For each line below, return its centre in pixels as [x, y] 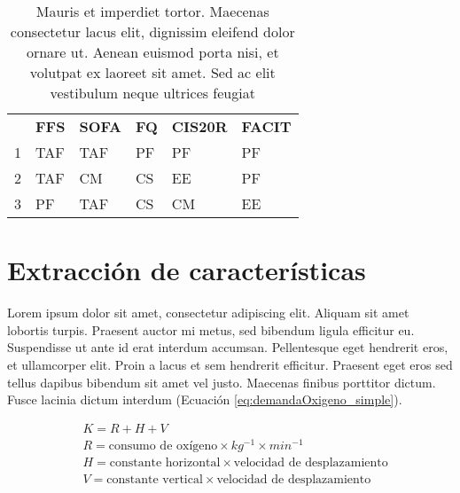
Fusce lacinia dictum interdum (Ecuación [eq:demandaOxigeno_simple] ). [205, 399]
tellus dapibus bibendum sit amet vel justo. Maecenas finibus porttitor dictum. [222, 382]
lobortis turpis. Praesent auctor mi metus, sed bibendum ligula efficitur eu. [211, 329]
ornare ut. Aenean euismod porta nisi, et [152, 52]
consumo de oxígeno [163, 446]
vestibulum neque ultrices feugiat [152, 93]
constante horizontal [165, 462]
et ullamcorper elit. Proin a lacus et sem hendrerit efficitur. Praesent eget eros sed [230, 364]
